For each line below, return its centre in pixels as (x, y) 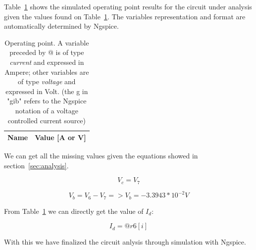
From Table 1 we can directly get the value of (74, 211)
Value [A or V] (60, 137)
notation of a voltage (47, 110)
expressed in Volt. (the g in (47, 91)
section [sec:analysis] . (36, 165)
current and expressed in (47, 62)
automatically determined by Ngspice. (61, 26)
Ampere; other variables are (47, 72)
